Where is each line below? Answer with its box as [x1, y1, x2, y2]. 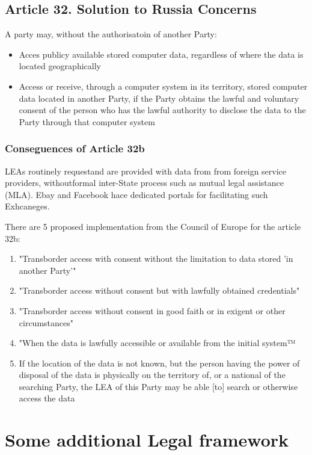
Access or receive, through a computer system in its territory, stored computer [19, 79, 308, 92]
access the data [19, 392, 75, 404]
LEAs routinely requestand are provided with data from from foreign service [5, 164, 287, 177]
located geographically [19, 60, 101, 72]
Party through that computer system [19, 115, 155, 128]
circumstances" [19, 316, 73, 329]
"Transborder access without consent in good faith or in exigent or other [19, 304, 286, 317]
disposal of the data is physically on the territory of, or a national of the [19, 368, 286, 381]
